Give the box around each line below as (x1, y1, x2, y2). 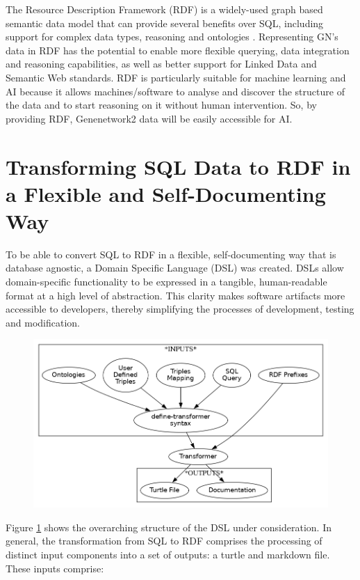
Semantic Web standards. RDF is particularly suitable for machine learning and (6, 70, 346, 84)
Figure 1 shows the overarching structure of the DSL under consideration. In (6, 519, 332, 534)
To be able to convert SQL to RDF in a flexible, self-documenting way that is (6, 246, 336, 261)
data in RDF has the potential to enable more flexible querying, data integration (6, 42, 350, 57)
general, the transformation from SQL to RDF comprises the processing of (6, 533, 322, 548)
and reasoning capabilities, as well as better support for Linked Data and (6, 56, 317, 71)
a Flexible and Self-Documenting (6, 179, 326, 207)
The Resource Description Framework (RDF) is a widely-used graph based (6, 2, 323, 16)
